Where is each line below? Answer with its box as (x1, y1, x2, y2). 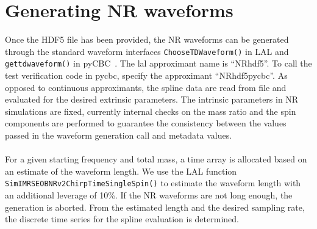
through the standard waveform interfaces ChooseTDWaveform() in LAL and (5, 45, 289, 57)
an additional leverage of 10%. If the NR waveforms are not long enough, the (5, 189, 293, 202)
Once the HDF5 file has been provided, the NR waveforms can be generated (5, 33, 289, 46)
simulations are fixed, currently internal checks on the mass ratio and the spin (5, 104, 296, 117)
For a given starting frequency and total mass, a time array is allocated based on (5, 153, 307, 165)
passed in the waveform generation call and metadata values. (5, 129, 232, 141)
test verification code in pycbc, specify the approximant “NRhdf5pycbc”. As (5, 69, 288, 82)
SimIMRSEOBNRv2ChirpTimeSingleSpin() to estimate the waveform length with (5, 176, 301, 189)
